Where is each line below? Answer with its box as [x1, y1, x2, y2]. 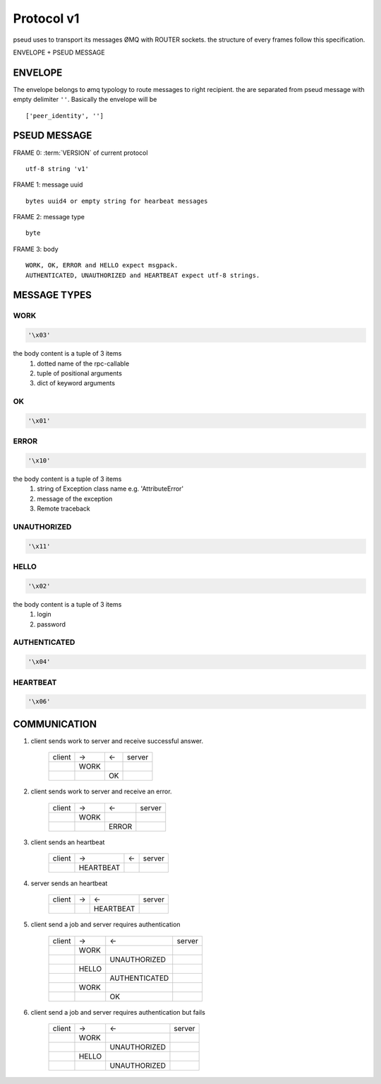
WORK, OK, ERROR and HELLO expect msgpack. [25, 262, 179, 269]
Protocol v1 [13, 11, 80, 26]
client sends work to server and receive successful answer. [30, 736, 204, 745]
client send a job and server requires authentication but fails [30, 1008, 206, 1016]
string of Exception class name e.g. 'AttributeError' [37, 484, 184, 493]
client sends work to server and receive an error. [30, 787, 172, 795]
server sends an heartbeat [30, 879, 108, 887]
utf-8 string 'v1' [25, 165, 90, 173]
